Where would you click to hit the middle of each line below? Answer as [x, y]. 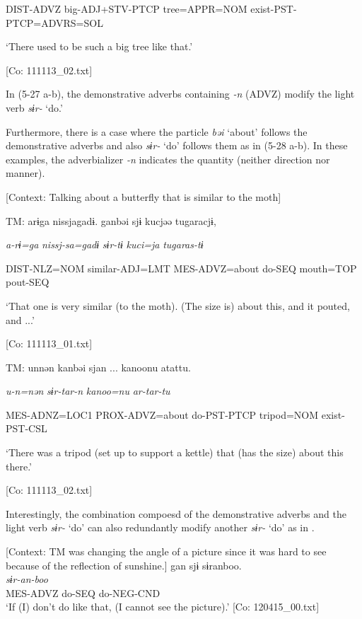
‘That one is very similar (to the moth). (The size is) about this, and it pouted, [178, 305]
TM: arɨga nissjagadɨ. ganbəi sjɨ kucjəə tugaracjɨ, [111, 220]
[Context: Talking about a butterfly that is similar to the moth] [144, 196]
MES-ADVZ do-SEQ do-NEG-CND [83, 592]
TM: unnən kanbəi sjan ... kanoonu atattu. [98, 367]
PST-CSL [27, 428]
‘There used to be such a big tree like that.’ [99, 46]
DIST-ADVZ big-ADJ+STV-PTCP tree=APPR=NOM [127, 8]
